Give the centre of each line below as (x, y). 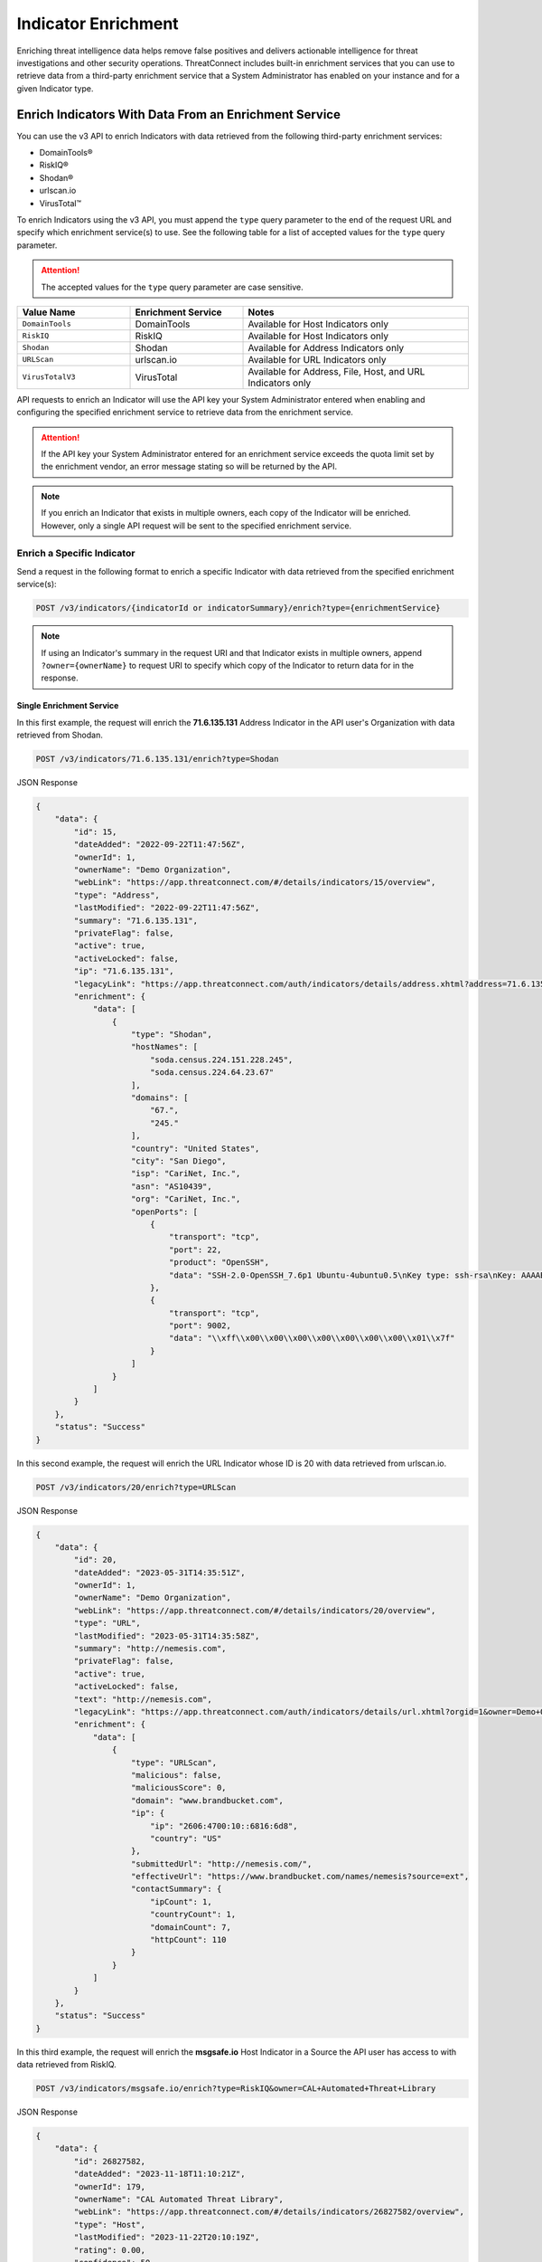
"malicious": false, (177, 1775)
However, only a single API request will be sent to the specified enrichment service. (196, 526)
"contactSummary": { (177, 1889)
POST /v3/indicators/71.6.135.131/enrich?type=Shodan (157, 759)
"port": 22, (195, 1250)
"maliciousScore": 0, (179, 1788)
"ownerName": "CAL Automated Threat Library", (178, 2200)
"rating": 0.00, (110, 2250)
